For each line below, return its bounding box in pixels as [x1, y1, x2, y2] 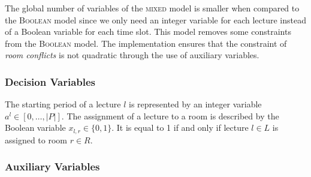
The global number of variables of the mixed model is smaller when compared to [5, 2, 300, 14]
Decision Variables [5, 74, 96, 89]
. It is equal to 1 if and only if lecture [111, 121, 249, 134]
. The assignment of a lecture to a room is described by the [61, 109, 279, 122]
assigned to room [5, 133, 68, 146]
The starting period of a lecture [5, 98, 121, 110]
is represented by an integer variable [129, 98, 262, 110]
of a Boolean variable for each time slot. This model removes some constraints [5, 25, 291, 38]
